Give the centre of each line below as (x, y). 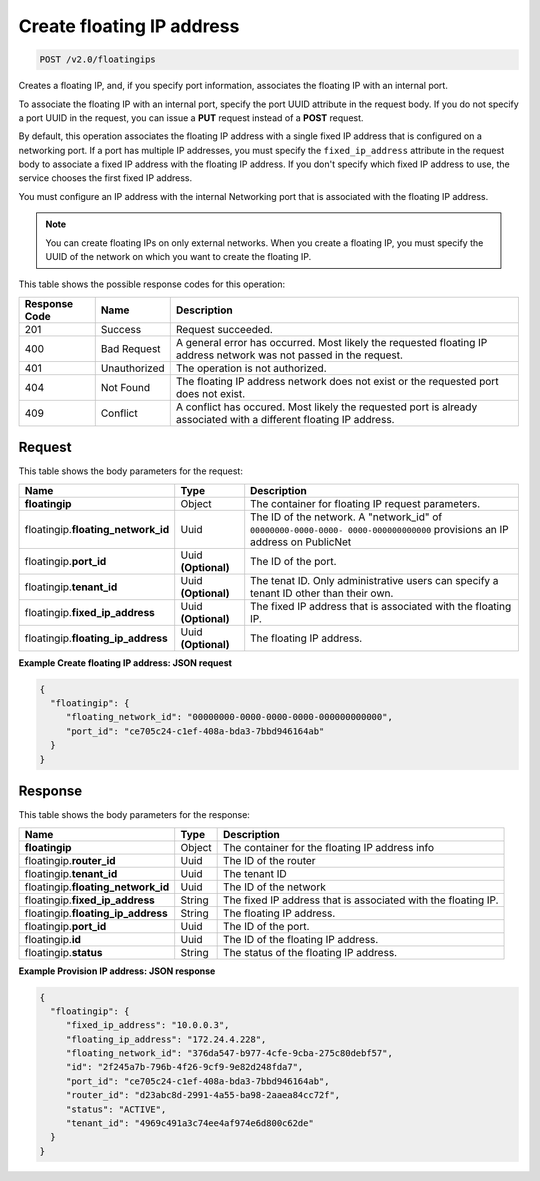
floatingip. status (63, 952)
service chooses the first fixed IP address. (105, 178)
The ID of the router (269, 860)
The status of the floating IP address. (310, 952)
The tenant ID (255, 873)
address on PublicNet (301, 542)
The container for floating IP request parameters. (365, 503)
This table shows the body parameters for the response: (134, 815)
